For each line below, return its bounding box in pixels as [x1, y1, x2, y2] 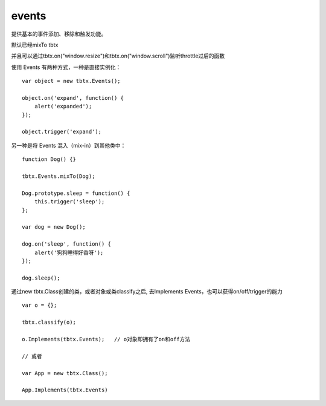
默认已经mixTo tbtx [11, 41, 59, 48]
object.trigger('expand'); [22, 128, 102, 136]
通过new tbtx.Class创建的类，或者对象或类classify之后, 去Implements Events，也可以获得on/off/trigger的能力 [11, 288, 283, 295]
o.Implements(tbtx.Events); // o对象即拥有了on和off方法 [22, 336, 191, 343]
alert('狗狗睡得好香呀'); [34, 249, 104, 256]
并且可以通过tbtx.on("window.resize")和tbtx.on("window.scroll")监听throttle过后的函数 [11, 52, 225, 60]
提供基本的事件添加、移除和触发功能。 [11, 30, 107, 38]
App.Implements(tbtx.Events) [22, 387, 108, 393]
